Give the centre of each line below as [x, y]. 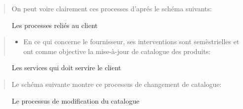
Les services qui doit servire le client [67, 68]
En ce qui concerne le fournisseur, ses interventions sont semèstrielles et [131, 41]
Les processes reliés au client [55, 25]
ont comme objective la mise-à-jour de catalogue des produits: [117, 51]
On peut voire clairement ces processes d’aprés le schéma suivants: [112, 8]
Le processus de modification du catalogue [76, 100]
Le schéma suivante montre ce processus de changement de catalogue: [117, 84]
